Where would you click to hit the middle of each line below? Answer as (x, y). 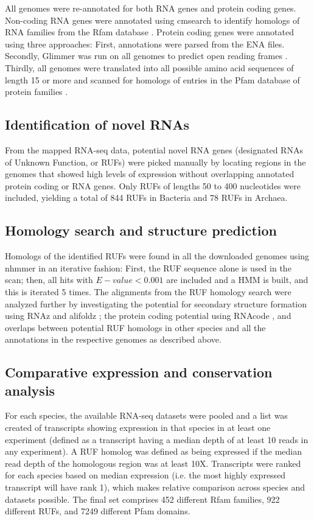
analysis (30, 390)
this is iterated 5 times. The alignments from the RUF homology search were (148, 291)
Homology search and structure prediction (141, 230)
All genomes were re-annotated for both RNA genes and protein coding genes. (151, 8)
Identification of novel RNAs (97, 124)
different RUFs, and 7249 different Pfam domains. (98, 511)
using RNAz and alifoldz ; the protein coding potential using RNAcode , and (148, 316)
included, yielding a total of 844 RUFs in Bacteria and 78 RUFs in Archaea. (146, 198)
